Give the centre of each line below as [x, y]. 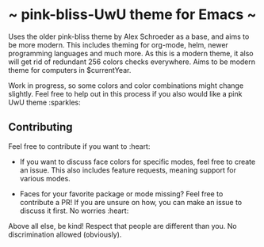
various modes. [45, 178]
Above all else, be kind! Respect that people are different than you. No [122, 226]
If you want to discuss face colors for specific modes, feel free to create [138, 161]
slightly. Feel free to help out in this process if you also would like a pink [125, 93]
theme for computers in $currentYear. [70, 70]
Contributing [40, 127]
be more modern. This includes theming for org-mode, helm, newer [118, 44]
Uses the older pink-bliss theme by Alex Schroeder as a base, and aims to [129, 36]
